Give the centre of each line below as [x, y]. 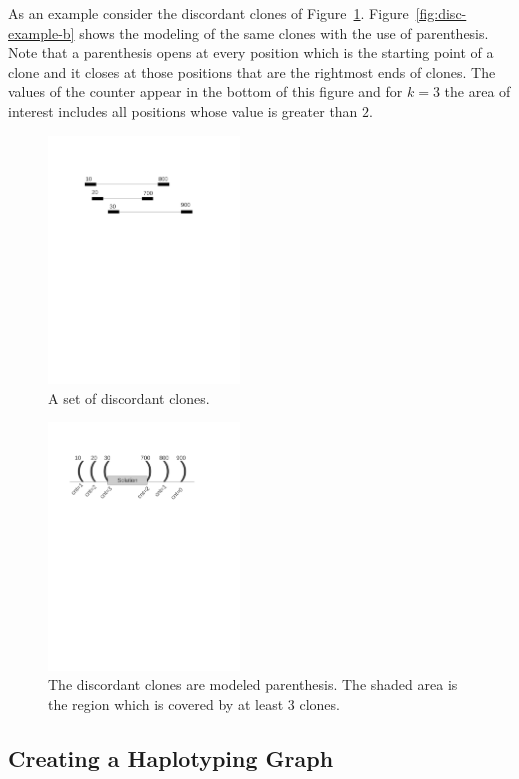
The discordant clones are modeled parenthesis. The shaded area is [253, 684]
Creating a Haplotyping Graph [171, 758]
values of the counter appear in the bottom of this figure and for [205, 91]
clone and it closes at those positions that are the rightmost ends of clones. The [252, 71]
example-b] [41, 32]
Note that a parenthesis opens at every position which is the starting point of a [251, 52]
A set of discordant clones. [129, 397]
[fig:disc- [441, 13]
